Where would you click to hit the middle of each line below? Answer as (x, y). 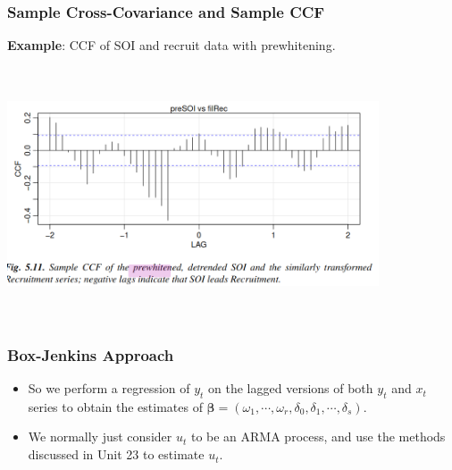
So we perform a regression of (109, 388)
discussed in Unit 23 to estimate (116, 454)
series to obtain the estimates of (115, 406)
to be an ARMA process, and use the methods (318, 436)
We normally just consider (100, 436)
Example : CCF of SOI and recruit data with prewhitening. (172, 45)
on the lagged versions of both (291, 388)
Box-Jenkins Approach (91, 354)
